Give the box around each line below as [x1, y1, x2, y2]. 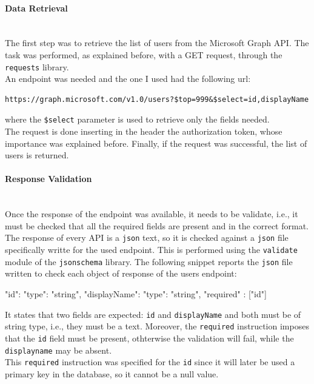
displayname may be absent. [5, 343, 112, 356]
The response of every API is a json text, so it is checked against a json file [5, 231, 289, 244]
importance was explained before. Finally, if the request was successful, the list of [5, 136, 307, 149]
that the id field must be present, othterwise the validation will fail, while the [5, 331, 294, 344]
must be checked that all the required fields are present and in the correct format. [5, 219, 309, 232]
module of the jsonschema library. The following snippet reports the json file [5, 255, 293, 268]
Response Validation [5, 172, 92, 185]
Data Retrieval [5, 1, 68, 14]
